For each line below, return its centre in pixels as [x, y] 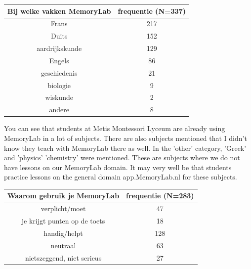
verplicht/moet [63, 208]
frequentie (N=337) [152, 11]
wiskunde [59, 97]
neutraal [63, 245]
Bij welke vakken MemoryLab [59, 11]
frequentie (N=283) [160, 196]
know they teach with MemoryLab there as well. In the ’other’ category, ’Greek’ [125, 148]
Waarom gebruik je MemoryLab [63, 196]
